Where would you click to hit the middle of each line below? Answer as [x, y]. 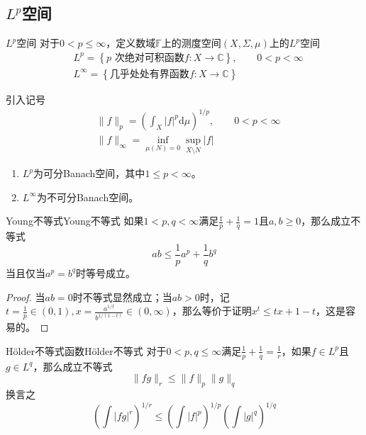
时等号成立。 [105, 272]
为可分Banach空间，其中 [89, 173]
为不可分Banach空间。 [88, 197]
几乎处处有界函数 [149, 74]
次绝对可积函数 [149, 58]
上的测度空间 [191, 43]
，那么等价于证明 [212, 311]
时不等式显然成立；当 [122, 296]
